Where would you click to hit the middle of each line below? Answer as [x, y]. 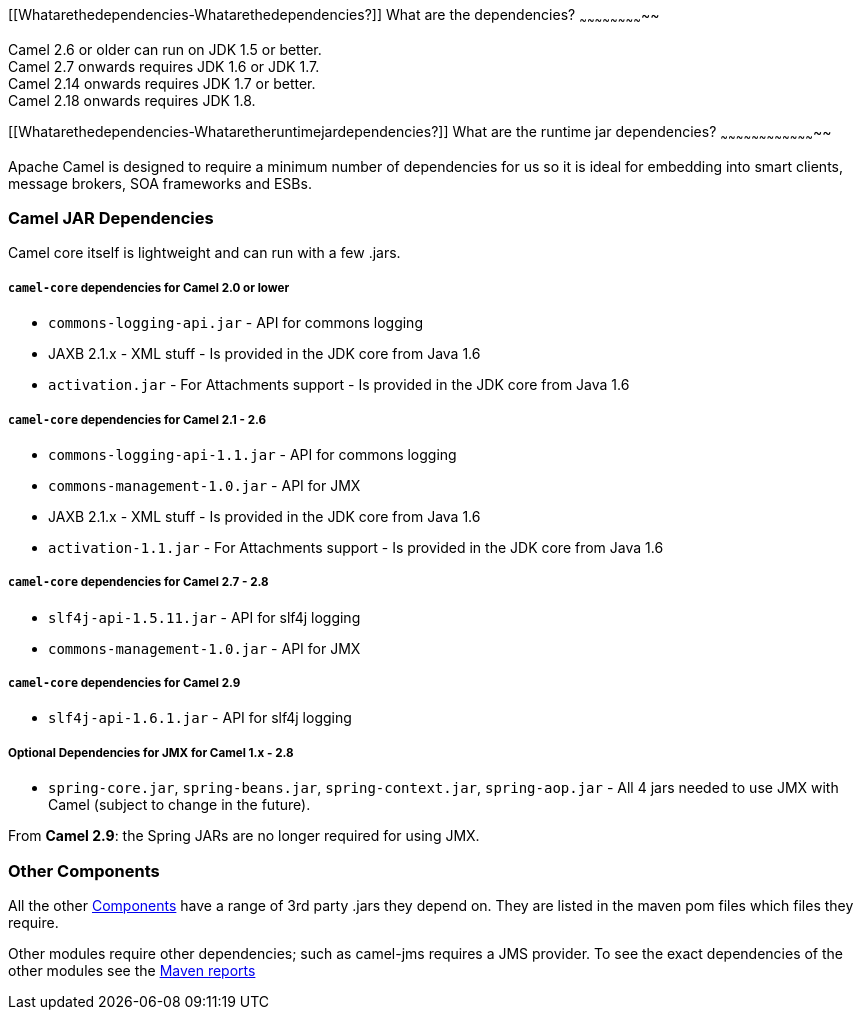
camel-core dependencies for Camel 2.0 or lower [149, 287]
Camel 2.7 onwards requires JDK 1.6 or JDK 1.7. [164, 66]
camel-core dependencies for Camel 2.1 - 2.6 [137, 419]
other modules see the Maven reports [132, 970]
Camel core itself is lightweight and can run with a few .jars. [204, 253]
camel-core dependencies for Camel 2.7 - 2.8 [138, 582]
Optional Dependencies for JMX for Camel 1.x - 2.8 [151, 752]
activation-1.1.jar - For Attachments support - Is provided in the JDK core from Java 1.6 [356, 547]
